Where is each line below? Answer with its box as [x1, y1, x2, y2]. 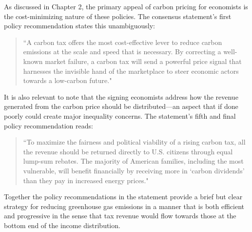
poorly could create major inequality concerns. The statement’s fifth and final [4, 110, 236, 121]
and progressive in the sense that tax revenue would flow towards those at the [4, 211, 236, 221]
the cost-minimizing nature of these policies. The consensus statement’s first [4, 11, 232, 21]
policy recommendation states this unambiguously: [4, 21, 155, 31]
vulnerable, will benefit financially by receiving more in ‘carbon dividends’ [23, 165, 245, 175]
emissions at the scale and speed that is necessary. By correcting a [23, 46, 221, 57]
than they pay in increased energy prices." [23, 175, 149, 185]
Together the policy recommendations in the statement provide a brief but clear [4, 191, 243, 202]
